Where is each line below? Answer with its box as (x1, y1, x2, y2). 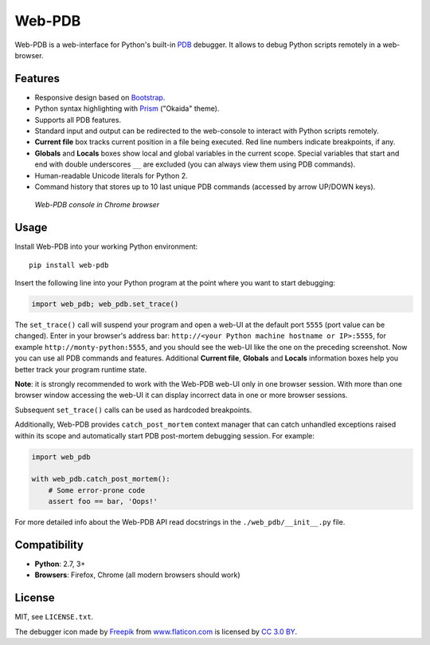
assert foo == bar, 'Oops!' (48, 497, 158, 506)
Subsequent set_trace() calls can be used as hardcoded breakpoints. (14, 405, 252, 415)
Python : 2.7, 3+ (34, 559, 86, 568)
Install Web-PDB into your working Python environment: (14, 242, 198, 251)
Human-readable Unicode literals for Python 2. (34, 171, 189, 180)
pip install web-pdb (29, 260, 109, 269)
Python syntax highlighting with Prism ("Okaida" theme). (34, 104, 220, 113)
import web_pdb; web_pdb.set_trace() (31, 300, 179, 309)
